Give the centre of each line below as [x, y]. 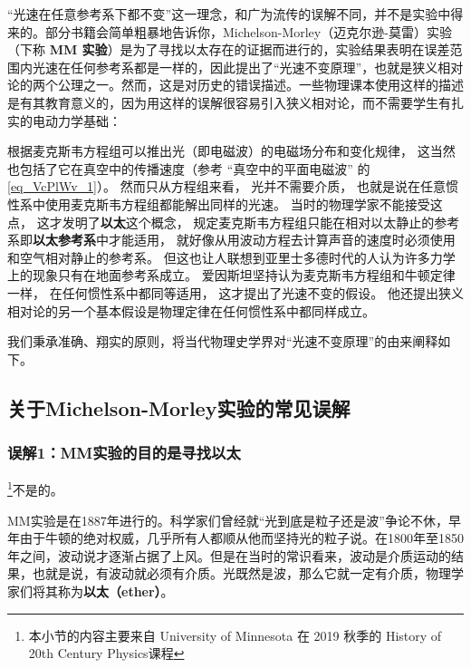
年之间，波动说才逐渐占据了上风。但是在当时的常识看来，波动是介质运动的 [229, 555]
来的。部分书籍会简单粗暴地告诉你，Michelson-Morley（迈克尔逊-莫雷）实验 [230, 31]
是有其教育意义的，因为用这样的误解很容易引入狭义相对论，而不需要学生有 [229, 102]
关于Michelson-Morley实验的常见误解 [179, 407]
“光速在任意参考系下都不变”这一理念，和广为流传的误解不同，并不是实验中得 [235, 14]
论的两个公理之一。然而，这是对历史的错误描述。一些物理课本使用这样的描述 [235, 85]
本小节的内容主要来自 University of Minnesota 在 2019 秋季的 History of [235, 635]
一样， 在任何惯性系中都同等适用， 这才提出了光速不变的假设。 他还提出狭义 [235, 292]
